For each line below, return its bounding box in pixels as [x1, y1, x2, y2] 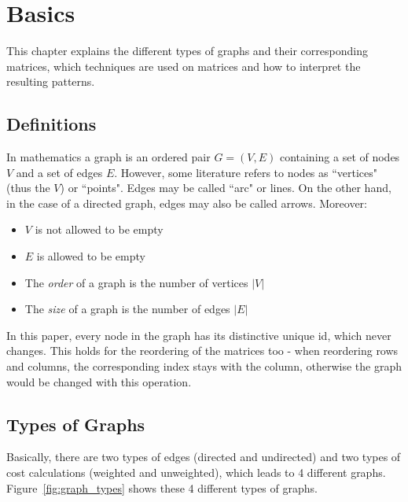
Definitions [6, 112, 97, 136]
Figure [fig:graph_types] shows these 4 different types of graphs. [6, 479, 318, 496]
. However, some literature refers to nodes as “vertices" [114, 164, 378, 180]
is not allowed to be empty [35, 221, 164, 238]
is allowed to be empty [36, 248, 145, 264]
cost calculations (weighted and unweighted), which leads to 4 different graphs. [6, 464, 386, 481]
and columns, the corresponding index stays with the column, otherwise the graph [6, 358, 402, 375]
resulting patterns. [6, 73, 95, 90]
